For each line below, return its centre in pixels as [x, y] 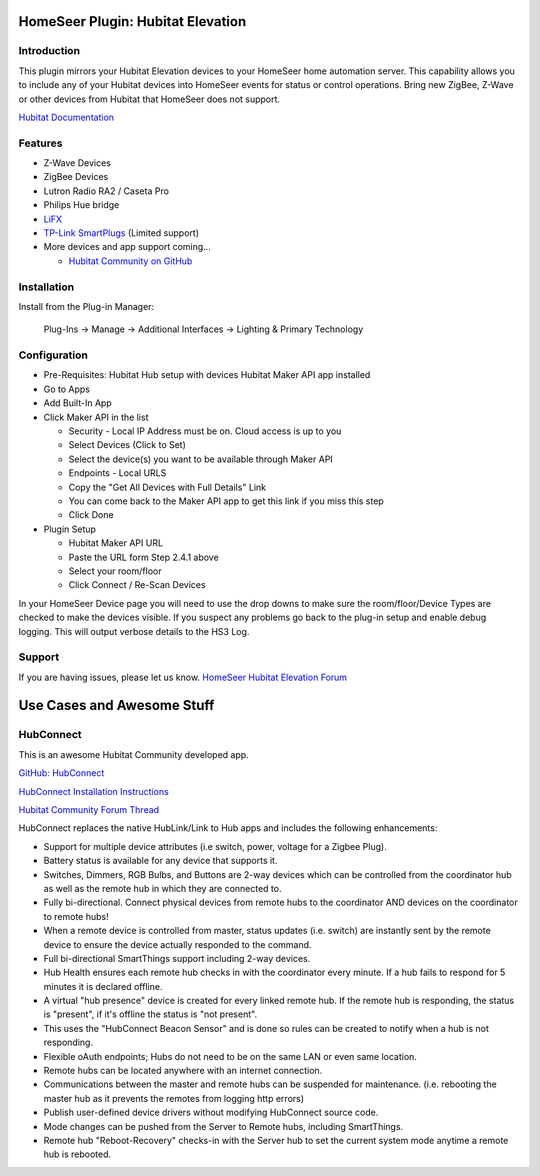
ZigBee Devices [76, 177]
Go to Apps [66, 389]
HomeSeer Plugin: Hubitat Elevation [132, 21]
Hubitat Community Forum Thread [89, 809]
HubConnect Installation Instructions [93, 791]
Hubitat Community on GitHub [130, 261]
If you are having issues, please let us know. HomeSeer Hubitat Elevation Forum [183, 677]
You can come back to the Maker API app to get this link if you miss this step [226, 501]
